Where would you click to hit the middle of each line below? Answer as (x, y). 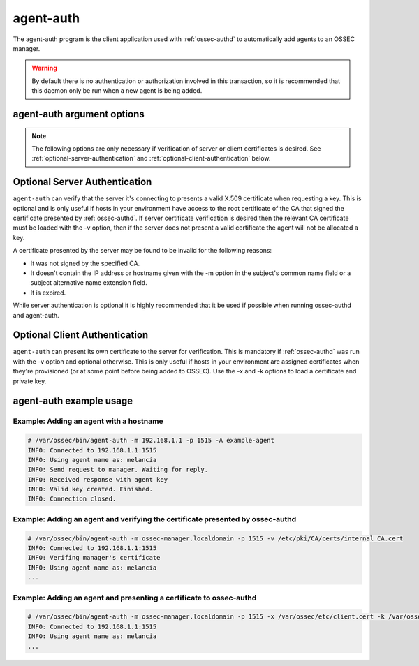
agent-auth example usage (73, 401)
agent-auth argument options (79, 114)
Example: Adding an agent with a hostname (88, 421)
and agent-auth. (36, 315)
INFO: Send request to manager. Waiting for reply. (118, 470)
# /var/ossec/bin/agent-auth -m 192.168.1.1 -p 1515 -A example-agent (151, 441)
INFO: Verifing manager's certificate (94, 558)
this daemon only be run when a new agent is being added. (117, 91)
